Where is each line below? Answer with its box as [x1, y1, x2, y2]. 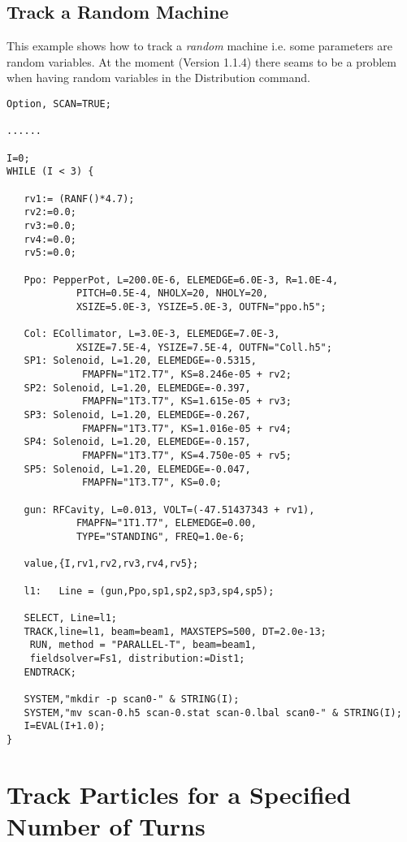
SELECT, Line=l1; [24, 611, 118, 624]
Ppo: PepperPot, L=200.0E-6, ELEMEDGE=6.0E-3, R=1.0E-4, [24, 274, 339, 286]
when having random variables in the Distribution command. [6, 69, 310, 86]
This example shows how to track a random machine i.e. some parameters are [6, 37, 392, 54]
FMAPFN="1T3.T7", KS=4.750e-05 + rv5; [82, 450, 292, 462]
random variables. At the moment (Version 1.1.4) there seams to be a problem [6, 53, 396, 70]
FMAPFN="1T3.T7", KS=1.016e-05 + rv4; [82, 422, 292, 434]
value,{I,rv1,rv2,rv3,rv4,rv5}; [24, 558, 199, 570]
